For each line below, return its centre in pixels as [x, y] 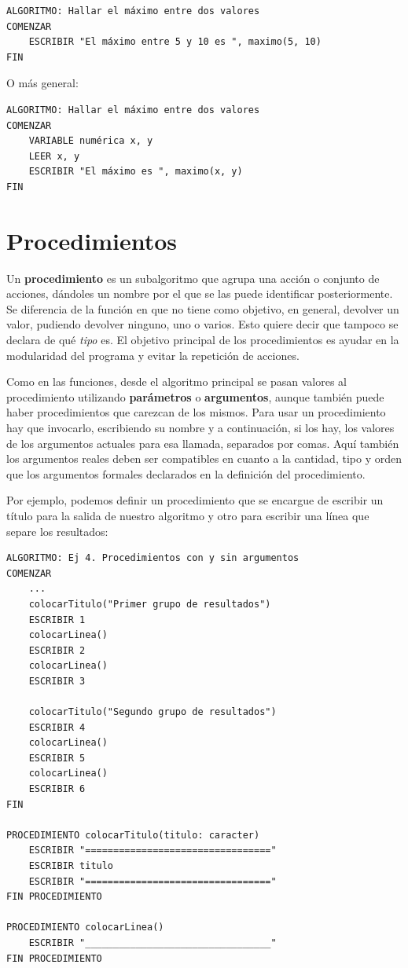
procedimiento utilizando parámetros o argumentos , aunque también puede [195, 396]
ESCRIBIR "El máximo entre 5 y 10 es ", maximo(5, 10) [175, 42]
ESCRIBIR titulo [71, 866]
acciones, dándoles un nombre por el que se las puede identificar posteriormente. [200, 293]
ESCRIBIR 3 [57, 681]
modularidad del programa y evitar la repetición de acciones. [153, 355]
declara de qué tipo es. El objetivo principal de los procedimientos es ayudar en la [203, 340]
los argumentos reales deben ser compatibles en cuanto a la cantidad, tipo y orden [204, 458]
